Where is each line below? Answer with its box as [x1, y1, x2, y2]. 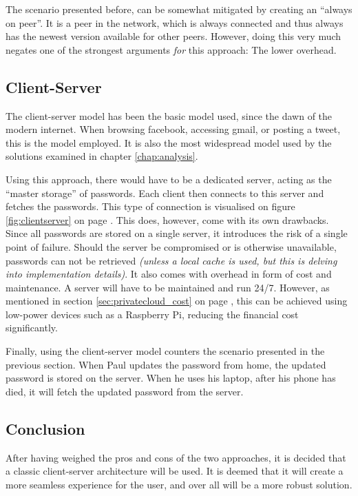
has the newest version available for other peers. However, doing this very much [6, 29, 341, 43]
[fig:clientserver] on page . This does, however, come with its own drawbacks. [6, 212, 329, 227]
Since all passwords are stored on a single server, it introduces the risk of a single [6, 226, 348, 240]
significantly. [6, 320, 58, 335]
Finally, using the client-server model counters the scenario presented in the [6, 344, 325, 358]
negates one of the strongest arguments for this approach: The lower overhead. [6, 42, 337, 56]
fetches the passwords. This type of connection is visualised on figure [6, 199, 295, 214]
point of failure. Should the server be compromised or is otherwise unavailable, [6, 239, 337, 254]
